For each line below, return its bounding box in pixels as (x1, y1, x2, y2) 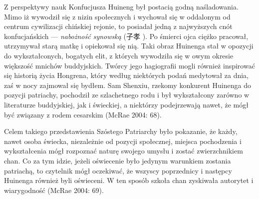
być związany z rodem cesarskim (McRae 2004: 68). (4, 109, 162, 119)
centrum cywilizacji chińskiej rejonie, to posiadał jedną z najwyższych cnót (4, 21, 233, 31)
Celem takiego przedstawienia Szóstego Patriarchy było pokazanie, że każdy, (4, 126, 238, 136)
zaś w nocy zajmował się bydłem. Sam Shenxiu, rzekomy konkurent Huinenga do (4, 79, 251, 90)
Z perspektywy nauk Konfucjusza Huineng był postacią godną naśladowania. (4, 1, 239, 11)
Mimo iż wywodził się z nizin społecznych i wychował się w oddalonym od (4, 11, 231, 21)
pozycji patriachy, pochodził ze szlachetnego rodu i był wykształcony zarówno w (4, 89, 250, 100)
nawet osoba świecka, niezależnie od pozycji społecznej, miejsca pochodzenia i (4, 135, 242, 146)
